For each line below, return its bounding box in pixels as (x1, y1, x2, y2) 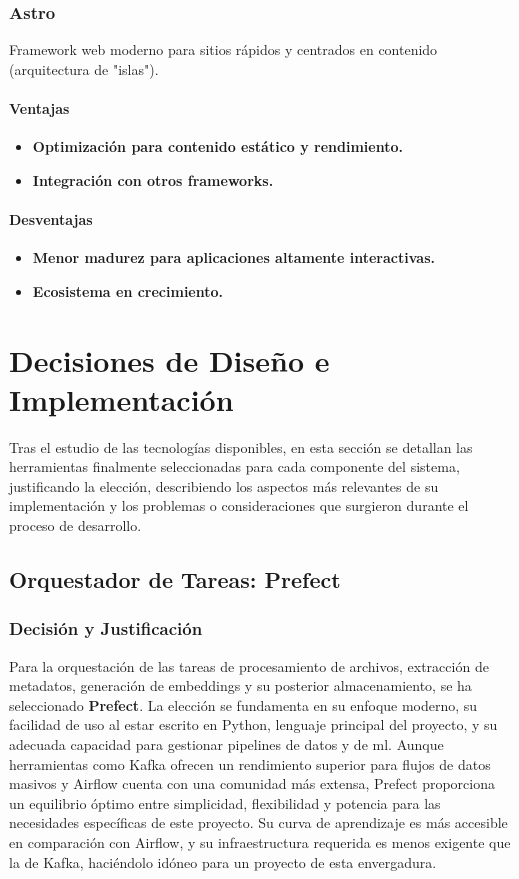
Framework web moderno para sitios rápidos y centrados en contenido (9, 39, 438, 60)
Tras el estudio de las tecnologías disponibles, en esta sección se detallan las (9, 436, 473, 457)
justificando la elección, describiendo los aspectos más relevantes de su (9, 475, 439, 496)
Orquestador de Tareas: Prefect (9, 564, 341, 595)
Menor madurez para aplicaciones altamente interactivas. (32, 247, 435, 268)
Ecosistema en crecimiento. (32, 280, 224, 301)
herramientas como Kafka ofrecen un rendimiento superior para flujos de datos (9, 753, 491, 774)
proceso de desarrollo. (9, 515, 142, 536)
